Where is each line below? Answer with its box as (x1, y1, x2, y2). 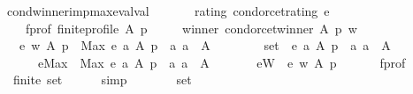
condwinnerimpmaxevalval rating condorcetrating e (6, 2, 330, 19)
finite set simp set (12, 70, 192, 89)
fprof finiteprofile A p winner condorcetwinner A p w (25, 18, 357, 37)
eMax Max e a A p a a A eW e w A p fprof (37, 53, 406, 71)
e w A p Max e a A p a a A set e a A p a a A (19, 36, 391, 54)
